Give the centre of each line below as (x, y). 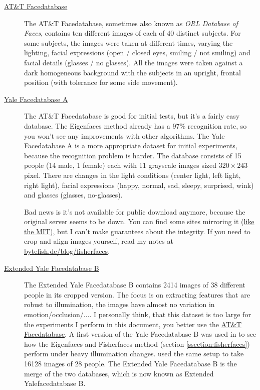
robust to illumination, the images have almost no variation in (119, 304)
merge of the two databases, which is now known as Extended (119, 373)
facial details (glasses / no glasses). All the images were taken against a (134, 62)
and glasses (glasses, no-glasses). (73, 195)
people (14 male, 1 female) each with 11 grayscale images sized (120, 165)
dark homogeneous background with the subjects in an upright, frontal (133, 72)
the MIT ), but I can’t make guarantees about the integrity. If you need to (137, 231)
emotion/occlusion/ (54, 314)
